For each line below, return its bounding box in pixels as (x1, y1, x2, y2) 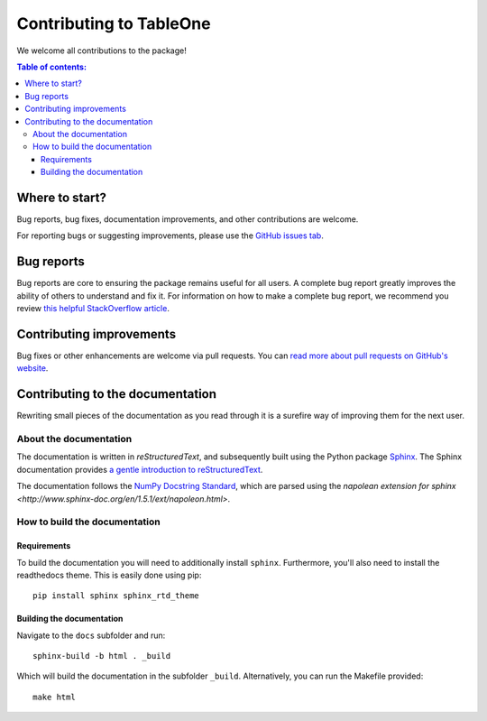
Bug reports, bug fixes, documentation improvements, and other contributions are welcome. (16, 213, 359, 225)
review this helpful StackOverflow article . (16, 303, 170, 314)
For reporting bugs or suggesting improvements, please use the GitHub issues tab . (16, 230, 324, 241)
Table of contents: (16, 61, 87, 72)
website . (16, 363, 49, 374)
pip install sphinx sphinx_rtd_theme (32, 591, 200, 601)
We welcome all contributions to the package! (16, 45, 187, 56)
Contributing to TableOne (16, 14, 211, 33)
